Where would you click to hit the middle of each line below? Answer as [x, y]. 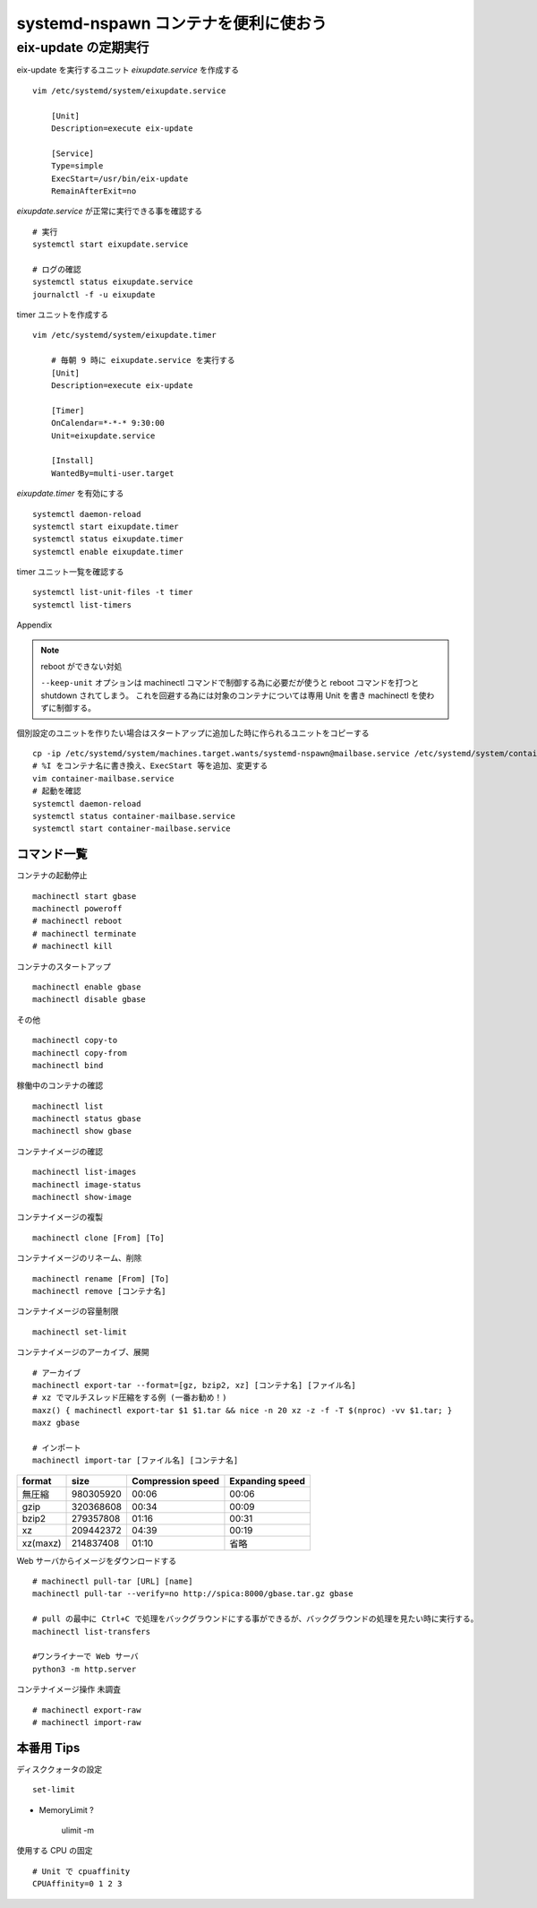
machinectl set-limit [80, 1332]
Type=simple [77, 166]
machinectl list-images [85, 1172]
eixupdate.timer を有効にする [70, 494]
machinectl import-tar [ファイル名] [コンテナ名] [136, 1460]
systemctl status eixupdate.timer [108, 539]
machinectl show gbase [82, 1131]
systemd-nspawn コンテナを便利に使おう [172, 23]
